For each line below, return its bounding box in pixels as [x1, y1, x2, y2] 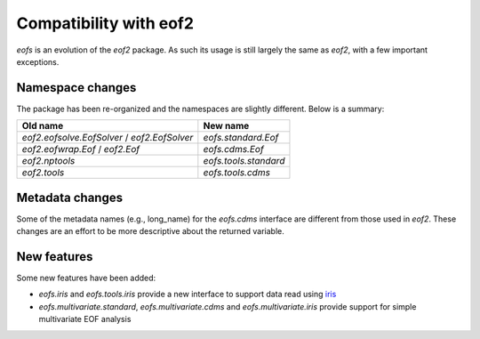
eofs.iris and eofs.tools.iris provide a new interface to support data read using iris [38, 289, 337, 300]
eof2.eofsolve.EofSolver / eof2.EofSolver [21, 132, 194, 144]
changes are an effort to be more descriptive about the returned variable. [16, 226, 284, 237]
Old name [21, 120, 64, 133]
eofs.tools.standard [203, 155, 285, 167]
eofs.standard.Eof [203, 132, 279, 144]
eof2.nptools [21, 155, 76, 167]
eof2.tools [21, 166, 65, 179]
